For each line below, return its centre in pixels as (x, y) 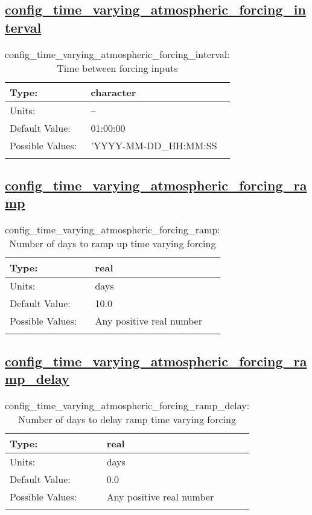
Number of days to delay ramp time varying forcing (127, 419)
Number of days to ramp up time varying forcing (113, 244)
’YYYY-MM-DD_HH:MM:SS (154, 145)
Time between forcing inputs (117, 68)
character (113, 92)
